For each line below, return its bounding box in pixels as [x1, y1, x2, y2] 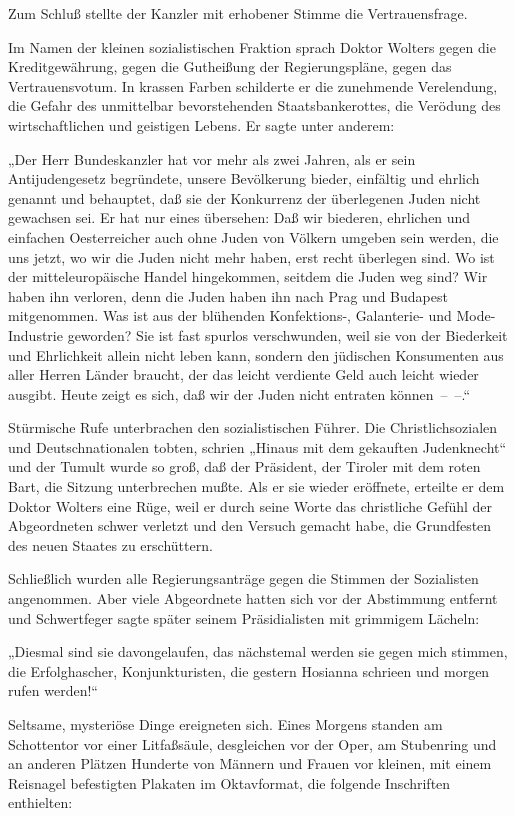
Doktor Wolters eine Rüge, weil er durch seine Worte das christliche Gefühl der [8, 495, 493, 516]
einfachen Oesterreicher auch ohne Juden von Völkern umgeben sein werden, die [8, 226, 499, 247]
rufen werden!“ [8, 680, 98, 701]
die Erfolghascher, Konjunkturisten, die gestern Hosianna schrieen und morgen [8, 660, 490, 681]
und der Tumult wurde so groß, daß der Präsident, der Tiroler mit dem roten [8, 456, 481, 477]
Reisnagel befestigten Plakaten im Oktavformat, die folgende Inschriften [8, 772, 451, 793]
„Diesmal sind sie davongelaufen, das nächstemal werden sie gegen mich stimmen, [8, 641, 508, 662]
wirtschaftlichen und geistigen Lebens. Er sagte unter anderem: [8, 114, 395, 135]
